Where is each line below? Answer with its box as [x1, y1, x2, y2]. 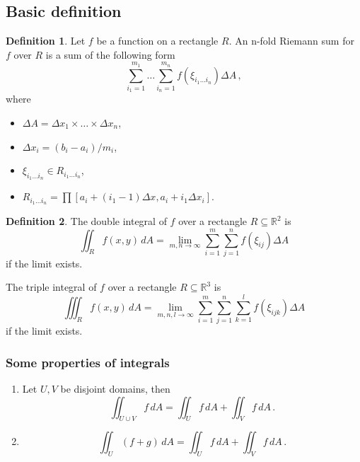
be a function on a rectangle [96, 33, 219, 48]
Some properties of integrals [6, 353, 170, 371]
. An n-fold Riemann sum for [228, 33, 354, 48]
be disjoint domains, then [60, 381, 170, 396]
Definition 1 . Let [6, 33, 86, 48]
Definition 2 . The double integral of [6, 214, 167, 229]
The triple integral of [6, 279, 97, 294]
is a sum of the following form [45, 47, 175, 62]
